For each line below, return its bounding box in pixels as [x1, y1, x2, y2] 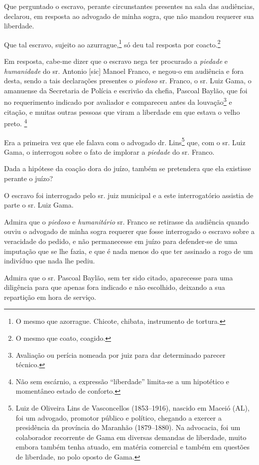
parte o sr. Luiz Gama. [4, 200, 74, 210]
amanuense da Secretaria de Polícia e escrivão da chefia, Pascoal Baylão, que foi [4, 85, 248, 95]
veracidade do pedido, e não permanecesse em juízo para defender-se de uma [4, 235, 238, 246]
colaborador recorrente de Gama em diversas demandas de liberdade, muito [15, 432, 247, 442]
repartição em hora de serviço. [4, 291, 96, 302]
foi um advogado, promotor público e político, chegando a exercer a [15, 412, 222, 423]
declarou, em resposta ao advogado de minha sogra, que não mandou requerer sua [4, 10, 254, 21]
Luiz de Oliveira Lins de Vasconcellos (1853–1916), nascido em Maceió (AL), [15, 403, 250, 413]
